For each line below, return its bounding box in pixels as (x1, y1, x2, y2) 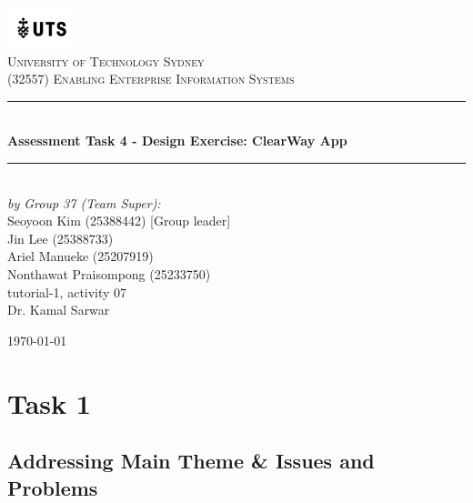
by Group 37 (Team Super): (7, 193, 161, 212)
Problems (7, 473, 98, 501)
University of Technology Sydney (7, 51, 205, 70)
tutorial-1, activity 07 (7, 282, 127, 301)
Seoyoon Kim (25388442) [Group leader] (7, 211, 231, 230)
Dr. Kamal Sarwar (7, 300, 110, 319)
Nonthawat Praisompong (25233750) (7, 265, 211, 284)
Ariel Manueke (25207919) (7, 246, 154, 266)
